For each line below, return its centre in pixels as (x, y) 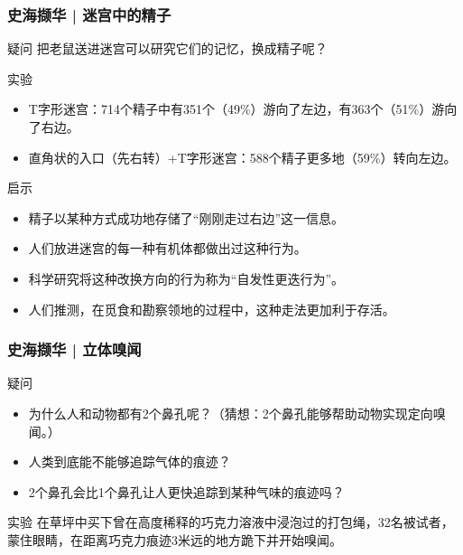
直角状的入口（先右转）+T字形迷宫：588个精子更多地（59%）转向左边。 (242, 157)
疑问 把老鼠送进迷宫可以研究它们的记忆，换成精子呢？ (167, 48)
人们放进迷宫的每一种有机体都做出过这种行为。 (167, 248)
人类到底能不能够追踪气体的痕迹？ (130, 461)
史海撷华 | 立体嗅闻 (74, 349)
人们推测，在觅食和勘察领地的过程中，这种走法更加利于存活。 (212, 309)
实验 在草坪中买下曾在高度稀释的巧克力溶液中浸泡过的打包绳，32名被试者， (231, 522)
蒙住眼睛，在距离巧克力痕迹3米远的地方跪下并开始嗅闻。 (175, 539)
